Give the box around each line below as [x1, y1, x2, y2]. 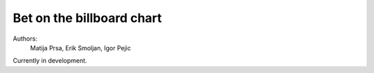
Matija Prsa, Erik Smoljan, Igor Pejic [30, 43, 132, 52]
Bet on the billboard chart [12, 10, 162, 25]
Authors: [12, 34, 37, 43]
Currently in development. [12, 56, 87, 65]
